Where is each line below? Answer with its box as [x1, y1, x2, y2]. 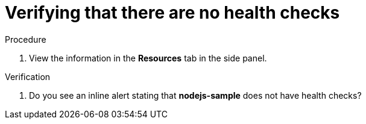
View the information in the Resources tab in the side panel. [29, 52, 267, 63]
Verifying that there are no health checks [5, 2, 340, 23]
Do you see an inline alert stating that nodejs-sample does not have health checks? [29, 90, 362, 101]
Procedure [5, 34, 46, 45]
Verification [5, 71, 51, 82]
